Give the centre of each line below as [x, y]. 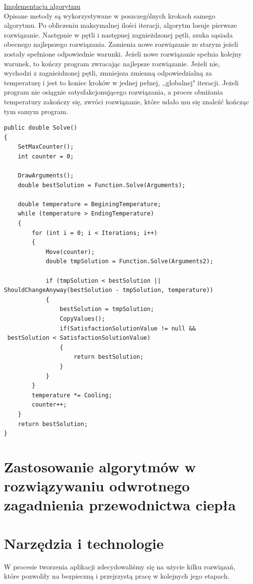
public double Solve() [41, 128]
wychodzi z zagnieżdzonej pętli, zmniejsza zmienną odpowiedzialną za [108, 73]
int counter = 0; [46, 156]
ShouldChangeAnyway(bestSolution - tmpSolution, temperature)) [109, 290]
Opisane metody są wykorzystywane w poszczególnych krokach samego [110, 15]
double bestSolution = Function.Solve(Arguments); [102, 185]
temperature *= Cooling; [72, 395]
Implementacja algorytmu [42, 6]
